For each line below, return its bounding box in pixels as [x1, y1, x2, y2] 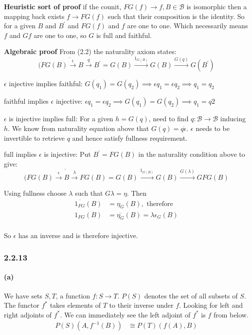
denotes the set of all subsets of [144, 290, 238, 300]
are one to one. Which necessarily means [127, 20, 248, 31]
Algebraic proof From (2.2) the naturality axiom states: [4, 46, 177, 56]
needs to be [196, 123, 230, 133]
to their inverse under [109, 300, 174, 310]
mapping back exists [4, 11, 65, 21]
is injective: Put [44, 149, 91, 159]
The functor [4, 300, 39, 310]
